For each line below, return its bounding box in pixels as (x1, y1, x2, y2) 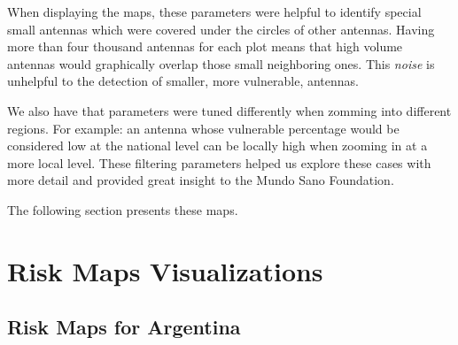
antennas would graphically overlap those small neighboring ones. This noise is (7, 54, 435, 73)
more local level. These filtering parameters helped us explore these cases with (7, 153, 431, 172)
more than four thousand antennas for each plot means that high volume (7, 37, 403, 56)
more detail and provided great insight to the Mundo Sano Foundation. (7, 171, 394, 189)
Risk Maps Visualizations (7, 252, 323, 288)
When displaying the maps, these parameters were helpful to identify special (7, 3, 422, 20)
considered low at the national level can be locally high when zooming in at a (7, 136, 428, 155)
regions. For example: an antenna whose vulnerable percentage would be (7, 119, 400, 137)
